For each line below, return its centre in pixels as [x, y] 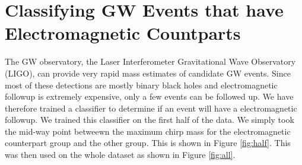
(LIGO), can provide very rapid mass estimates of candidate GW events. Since [148, 73]
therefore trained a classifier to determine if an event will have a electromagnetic [151, 108]
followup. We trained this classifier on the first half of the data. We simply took [150, 120]
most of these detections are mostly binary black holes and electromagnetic [141, 85]
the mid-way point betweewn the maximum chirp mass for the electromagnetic [148, 131]
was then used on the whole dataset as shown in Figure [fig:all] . [120, 155]
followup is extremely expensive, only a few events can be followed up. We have [149, 96]
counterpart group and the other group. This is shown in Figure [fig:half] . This [148, 143]
